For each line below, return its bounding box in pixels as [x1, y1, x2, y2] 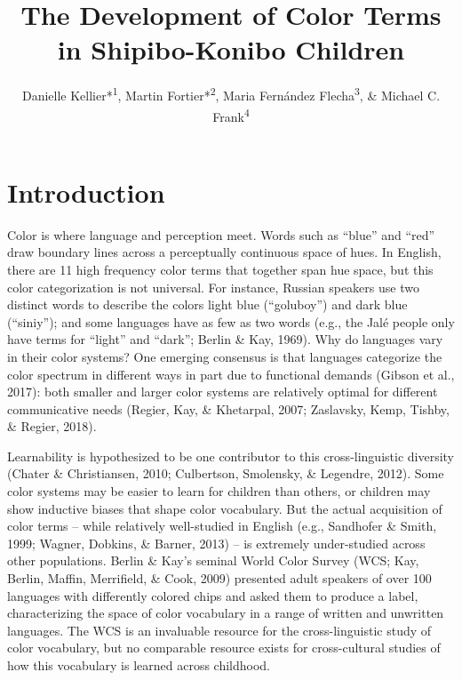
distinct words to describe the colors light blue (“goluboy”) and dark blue [7, 295, 408, 314]
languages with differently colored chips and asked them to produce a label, [7, 586, 418, 604]
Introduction [7, 173, 165, 210]
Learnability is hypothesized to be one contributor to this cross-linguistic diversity [7, 446, 455, 465]
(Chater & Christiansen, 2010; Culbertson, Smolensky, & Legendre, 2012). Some [7, 464, 444, 483]
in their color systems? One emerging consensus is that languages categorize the [7, 347, 442, 365]
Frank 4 [212, 104, 250, 125]
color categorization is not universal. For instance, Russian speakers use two [7, 277, 419, 296]
